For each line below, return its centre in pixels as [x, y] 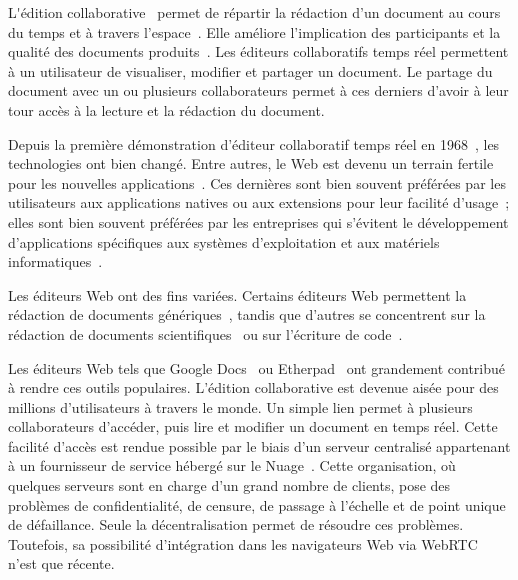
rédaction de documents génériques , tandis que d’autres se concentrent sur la [247, 314]
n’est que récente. [61, 563]
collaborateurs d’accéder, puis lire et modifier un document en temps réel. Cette [253, 426]
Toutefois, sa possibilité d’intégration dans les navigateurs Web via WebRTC [243, 543]
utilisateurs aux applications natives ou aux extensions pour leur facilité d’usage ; [259, 202]
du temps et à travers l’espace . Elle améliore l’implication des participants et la [254, 31]
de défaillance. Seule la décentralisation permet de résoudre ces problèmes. [236, 524]
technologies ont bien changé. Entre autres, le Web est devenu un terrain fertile [251, 163]
